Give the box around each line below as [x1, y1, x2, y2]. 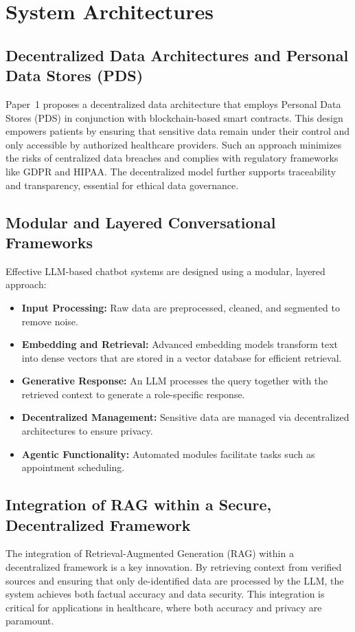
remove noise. [21, 314, 78, 328]
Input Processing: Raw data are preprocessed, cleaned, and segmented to [21, 300, 340, 314]
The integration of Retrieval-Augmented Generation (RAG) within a [5, 546, 294, 560]
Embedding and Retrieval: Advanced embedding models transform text [21, 337, 339, 351]
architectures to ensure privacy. [21, 424, 153, 438]
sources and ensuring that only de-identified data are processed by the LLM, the [5, 573, 344, 587]
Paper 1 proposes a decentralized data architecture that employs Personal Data [5, 96, 341, 111]
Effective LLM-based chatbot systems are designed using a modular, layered [5, 263, 325, 278]
